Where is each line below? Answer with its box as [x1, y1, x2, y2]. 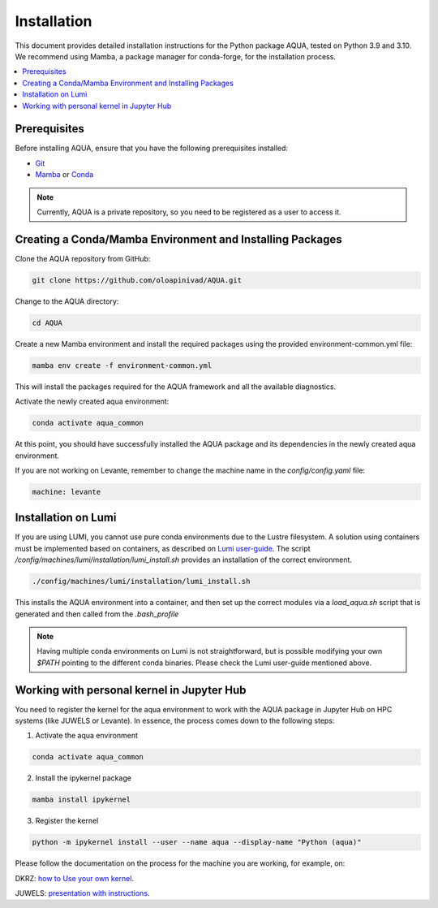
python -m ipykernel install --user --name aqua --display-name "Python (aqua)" [32, 837, 362, 847]
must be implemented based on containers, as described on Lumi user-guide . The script [15, 543, 311, 553]
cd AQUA [32, 318, 62, 327]
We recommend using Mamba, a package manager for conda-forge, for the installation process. [15, 51, 337, 61]
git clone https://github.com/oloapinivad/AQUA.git [32, 275, 243, 284]
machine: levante [32, 487, 101, 496]
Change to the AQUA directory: [15, 296, 119, 306]
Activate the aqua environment [35, 731, 138, 741]
